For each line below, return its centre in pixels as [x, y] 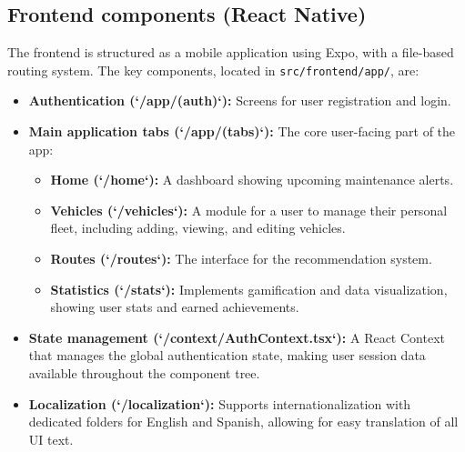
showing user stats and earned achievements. [175, 307]
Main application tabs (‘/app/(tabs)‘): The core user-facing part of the [242, 131]
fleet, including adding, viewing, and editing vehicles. [198, 228]
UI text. [51, 439]
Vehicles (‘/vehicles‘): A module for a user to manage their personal [249, 210]
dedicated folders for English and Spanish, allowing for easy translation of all [243, 422]
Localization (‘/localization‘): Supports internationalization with [220, 403]
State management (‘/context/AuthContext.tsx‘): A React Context [237, 337]
